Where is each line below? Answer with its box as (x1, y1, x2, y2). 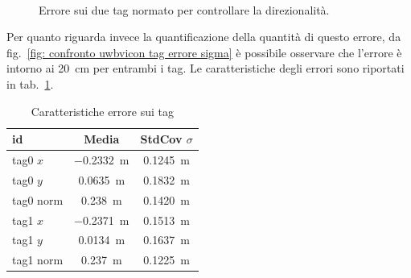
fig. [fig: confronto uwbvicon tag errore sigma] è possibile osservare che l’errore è (6, 44, 402, 60)
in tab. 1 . (6, 75, 54, 92)
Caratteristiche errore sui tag (31, 102, 175, 119)
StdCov (140, 131, 183, 147)
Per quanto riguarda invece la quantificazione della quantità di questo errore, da (6, 28, 401, 45)
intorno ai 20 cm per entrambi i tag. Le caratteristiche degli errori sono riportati (6, 60, 405, 77)
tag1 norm (12, 251, 64, 268)
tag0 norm (12, 191, 64, 208)
